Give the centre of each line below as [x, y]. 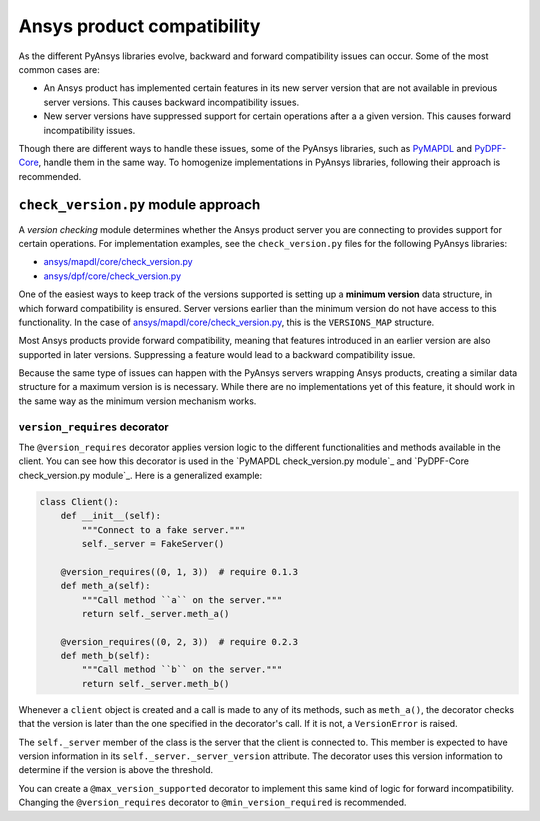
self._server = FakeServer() [153, 543]
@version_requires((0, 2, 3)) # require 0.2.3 [179, 641]
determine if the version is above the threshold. [116, 770]
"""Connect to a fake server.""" [163, 529]
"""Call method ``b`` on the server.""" [182, 669]
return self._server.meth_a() [155, 613]
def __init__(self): [111, 516]
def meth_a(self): [105, 586]
